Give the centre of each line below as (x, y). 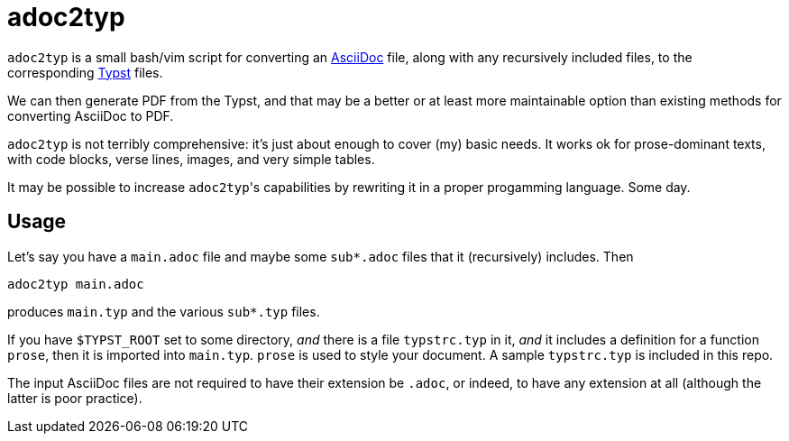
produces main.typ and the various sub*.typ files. (164, 311)
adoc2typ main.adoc (76, 284)
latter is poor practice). (75, 398)
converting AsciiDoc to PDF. (91, 115)
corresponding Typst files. (85, 72)
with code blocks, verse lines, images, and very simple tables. (191, 159)
